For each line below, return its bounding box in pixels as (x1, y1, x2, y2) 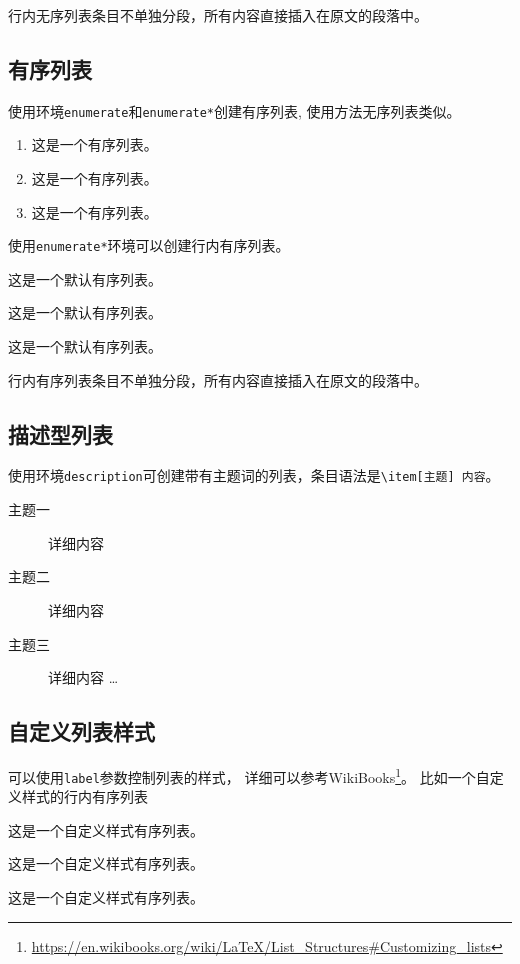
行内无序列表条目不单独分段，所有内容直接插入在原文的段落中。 (8, 5, 428, 25)
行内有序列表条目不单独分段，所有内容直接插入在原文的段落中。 (8, 369, 428, 390)
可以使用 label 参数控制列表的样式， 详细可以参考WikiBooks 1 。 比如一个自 (8, 763, 490, 787)
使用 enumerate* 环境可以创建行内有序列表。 (8, 235, 290, 256)
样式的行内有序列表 (21, 786, 148, 807)
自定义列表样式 (8, 716, 155, 747)
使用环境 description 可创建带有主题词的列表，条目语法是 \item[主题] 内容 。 (8, 465, 500, 486)
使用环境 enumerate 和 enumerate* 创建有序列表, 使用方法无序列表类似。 (8, 100, 461, 121)
